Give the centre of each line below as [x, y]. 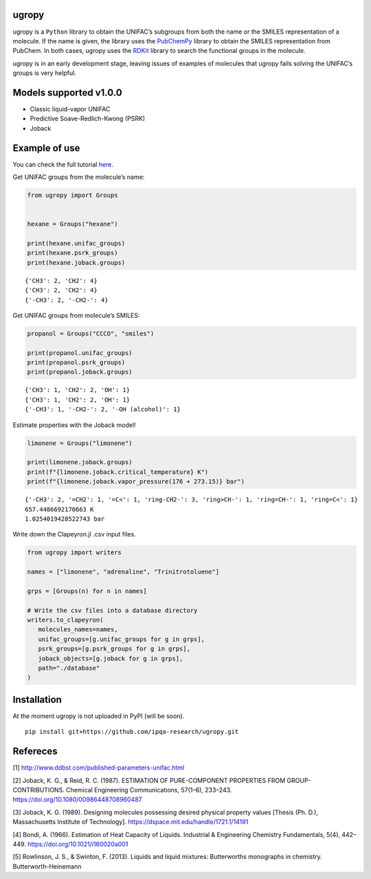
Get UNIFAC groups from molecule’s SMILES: [76, 315]
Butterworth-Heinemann [47, 866]
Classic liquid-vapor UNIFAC [70, 109]
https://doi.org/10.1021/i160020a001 [78, 844]
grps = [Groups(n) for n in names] [87, 591]
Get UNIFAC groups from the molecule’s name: [79, 177]
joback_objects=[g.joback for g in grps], [111, 658]
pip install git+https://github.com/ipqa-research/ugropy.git [132, 732]
